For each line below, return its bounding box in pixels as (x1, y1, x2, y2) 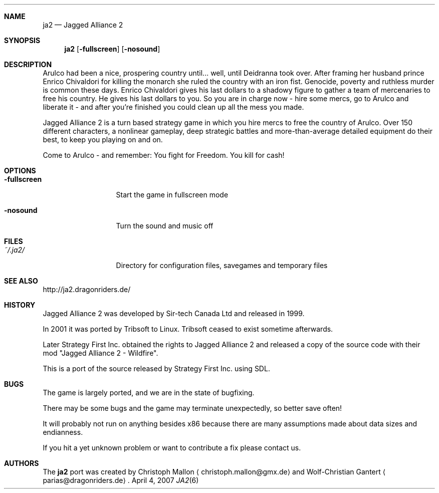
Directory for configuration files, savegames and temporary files (116, 261, 328, 270)
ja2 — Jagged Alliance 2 (43, 21, 123, 29)
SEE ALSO (4, 277, 38, 285)
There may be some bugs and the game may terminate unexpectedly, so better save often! (43, 404, 342, 412)
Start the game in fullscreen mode (116, 190, 229, 199)
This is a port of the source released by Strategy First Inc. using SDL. (43, 364, 270, 373)
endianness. (43, 428, 83, 436)
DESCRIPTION (4, 60, 52, 69)
